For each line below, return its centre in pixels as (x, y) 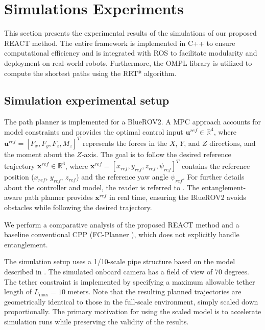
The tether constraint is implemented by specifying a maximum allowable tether (130, 281)
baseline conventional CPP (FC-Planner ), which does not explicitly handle (122, 234)
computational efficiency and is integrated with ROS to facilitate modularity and (131, 53)
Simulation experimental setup (87, 100)
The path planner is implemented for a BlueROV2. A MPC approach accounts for (132, 122)
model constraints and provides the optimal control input (94, 131)
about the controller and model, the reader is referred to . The (102, 187)
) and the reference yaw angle (122, 177)
